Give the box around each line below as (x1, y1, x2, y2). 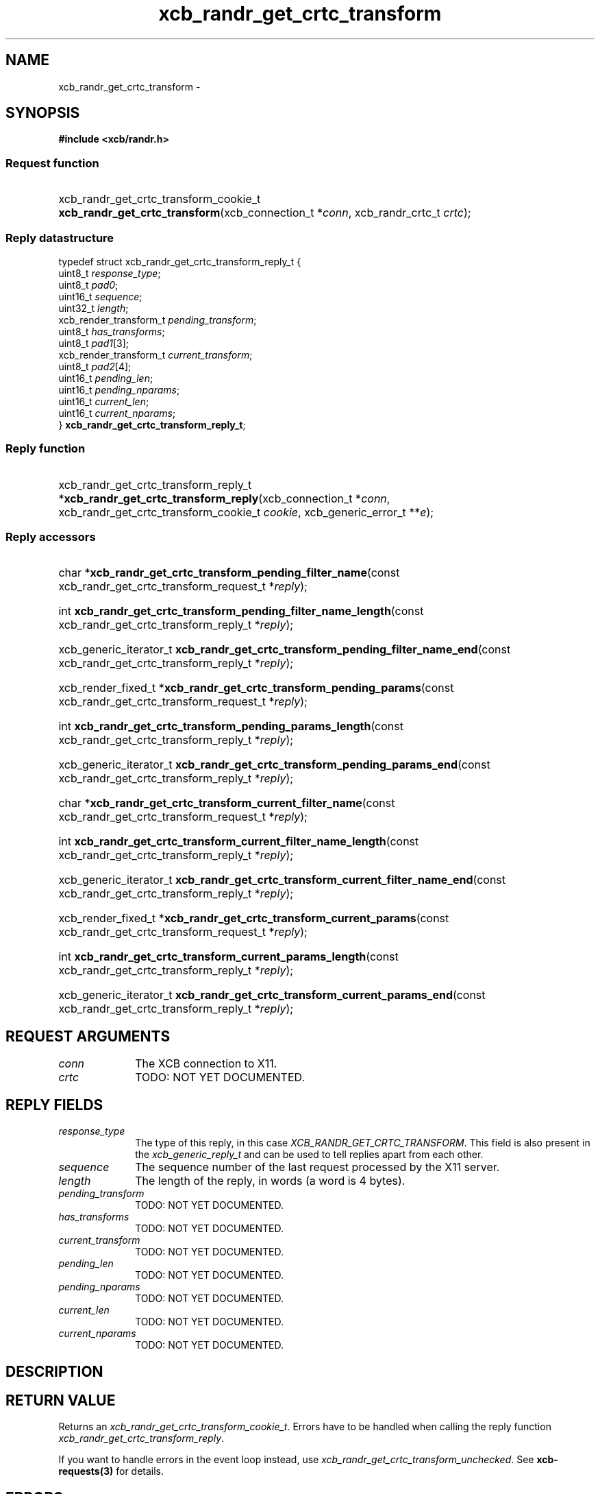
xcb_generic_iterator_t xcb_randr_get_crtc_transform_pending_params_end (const (58, 758, 490, 772)
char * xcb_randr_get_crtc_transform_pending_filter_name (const (58, 566, 400, 580)
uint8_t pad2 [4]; (58, 360, 132, 372)
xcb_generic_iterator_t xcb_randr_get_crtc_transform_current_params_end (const (58, 988, 486, 1002)
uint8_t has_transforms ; (58, 325, 165, 337)
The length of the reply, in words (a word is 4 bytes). (135, 1174, 405, 1188)
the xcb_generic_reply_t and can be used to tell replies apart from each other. (135, 1148, 484, 1161)
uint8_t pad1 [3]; (58, 337, 129, 349)
